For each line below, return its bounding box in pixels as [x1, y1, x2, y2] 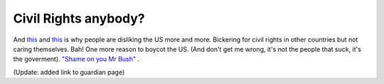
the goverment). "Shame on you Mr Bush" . [13, 55, 140, 64]
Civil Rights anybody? [13, 11, 145, 26]
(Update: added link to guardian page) [13, 68, 125, 76]
